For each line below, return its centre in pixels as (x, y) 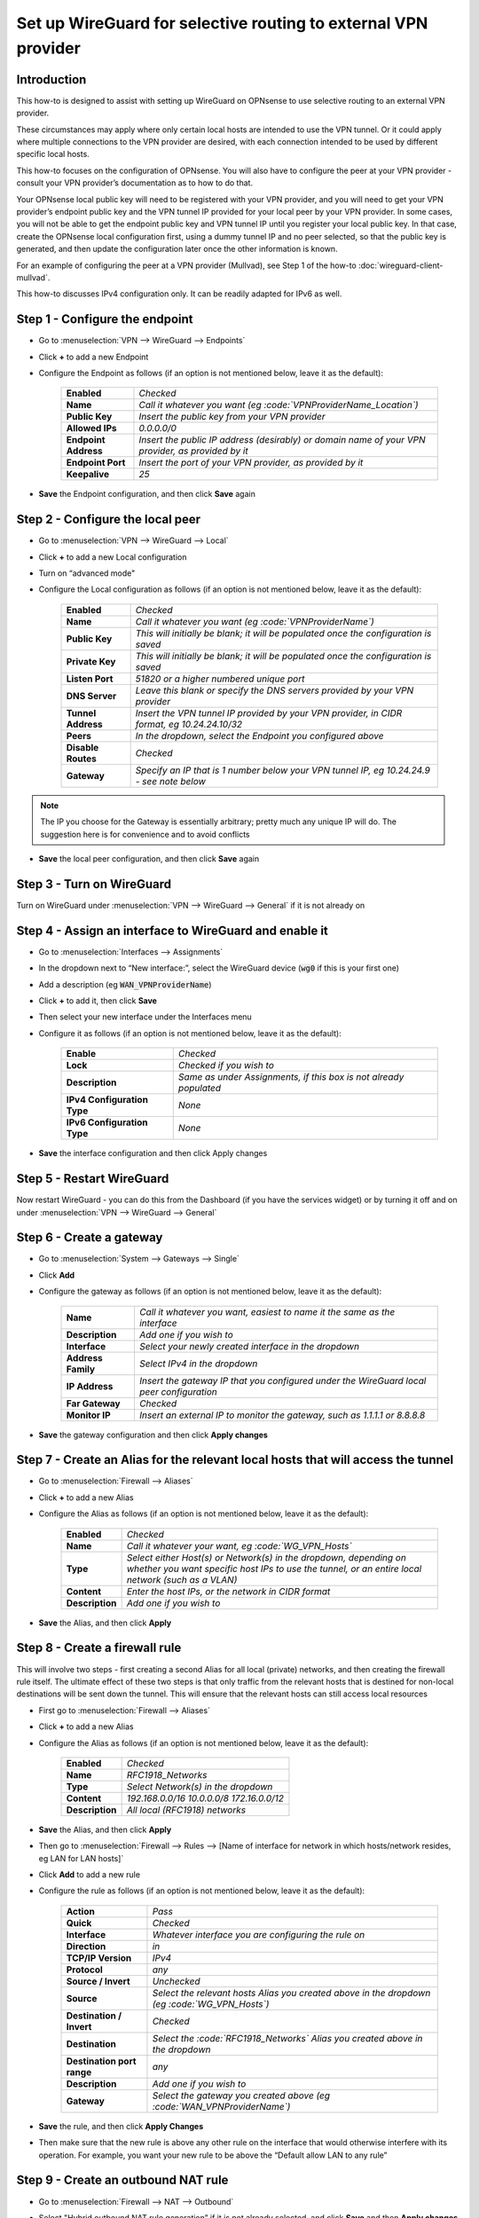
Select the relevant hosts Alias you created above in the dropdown (291, 1993)
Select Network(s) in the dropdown (200, 1786)
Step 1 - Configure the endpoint (105, 319)
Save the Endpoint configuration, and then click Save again (147, 494)
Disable (82, 747)
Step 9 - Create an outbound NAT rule (122, 2180)
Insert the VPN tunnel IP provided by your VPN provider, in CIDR (269, 712)
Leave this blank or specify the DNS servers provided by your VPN (275, 690)
